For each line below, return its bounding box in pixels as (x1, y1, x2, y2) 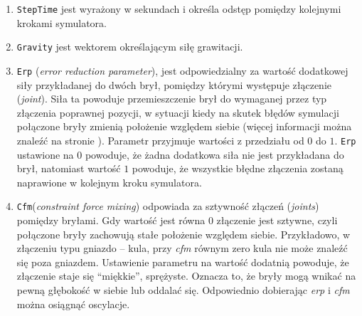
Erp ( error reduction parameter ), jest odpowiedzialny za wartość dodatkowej (16, 63, 348, 78)
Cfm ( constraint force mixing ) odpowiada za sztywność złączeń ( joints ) (16, 199, 319, 214)
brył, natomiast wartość (16, 161, 121, 176)
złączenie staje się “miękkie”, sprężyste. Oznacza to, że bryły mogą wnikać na (16, 268, 356, 283)
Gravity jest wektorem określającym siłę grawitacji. (16, 39, 243, 54)
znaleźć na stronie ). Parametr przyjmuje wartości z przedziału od (16, 132, 304, 147)
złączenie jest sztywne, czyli (216, 213, 338, 228)
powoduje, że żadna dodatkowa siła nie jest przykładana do (85, 147, 344, 162)
